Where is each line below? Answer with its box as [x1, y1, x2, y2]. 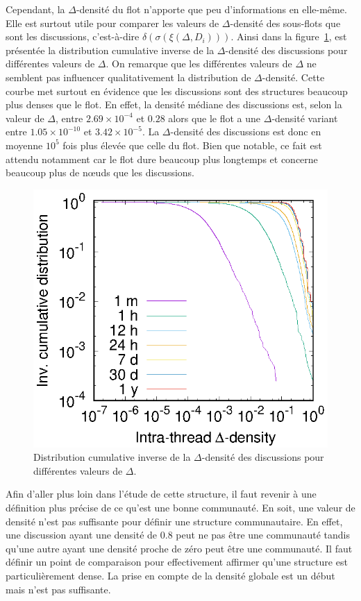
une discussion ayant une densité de [6, 527, 158, 542]
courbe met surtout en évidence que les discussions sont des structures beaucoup [6, 83, 348, 98]
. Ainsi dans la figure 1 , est [230, 29, 347, 44]
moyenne [6, 137, 43, 152]
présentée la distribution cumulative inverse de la [6, 42, 215, 57]
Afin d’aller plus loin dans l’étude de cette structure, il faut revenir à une [6, 486, 317, 501]
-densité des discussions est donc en [170, 124, 321, 139]
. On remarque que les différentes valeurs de [106, 56, 292, 71]
